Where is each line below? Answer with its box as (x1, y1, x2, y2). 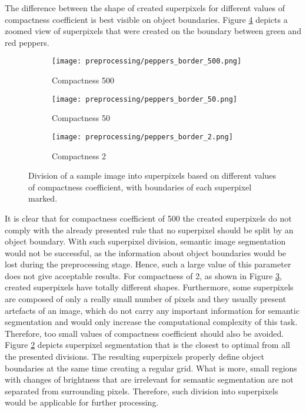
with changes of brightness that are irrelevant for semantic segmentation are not (5, 373, 294, 386)
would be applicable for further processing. (5, 396, 159, 408)
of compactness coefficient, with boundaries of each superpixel (28, 180, 252, 193)
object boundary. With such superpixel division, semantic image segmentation (5, 235, 286, 247)
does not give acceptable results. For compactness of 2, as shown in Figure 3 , (5, 269, 282, 282)
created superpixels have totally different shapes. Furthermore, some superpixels (5, 281, 294, 293)
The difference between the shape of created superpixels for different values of (5, 2, 285, 14)
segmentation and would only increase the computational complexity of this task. (5, 316, 298, 328)
